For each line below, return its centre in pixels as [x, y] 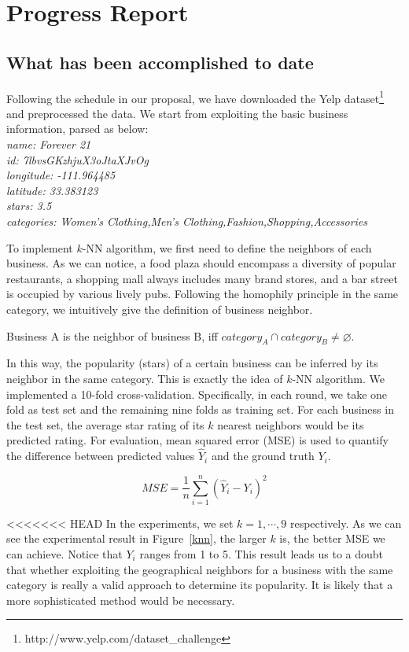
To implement [40, 247]
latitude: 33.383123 [52, 190]
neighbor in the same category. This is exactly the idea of [145, 378]
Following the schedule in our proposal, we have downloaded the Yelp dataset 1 [195, 97]
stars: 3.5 [29, 206]
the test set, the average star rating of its [105, 424]
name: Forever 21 [49, 144]
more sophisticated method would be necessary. [121, 600]
